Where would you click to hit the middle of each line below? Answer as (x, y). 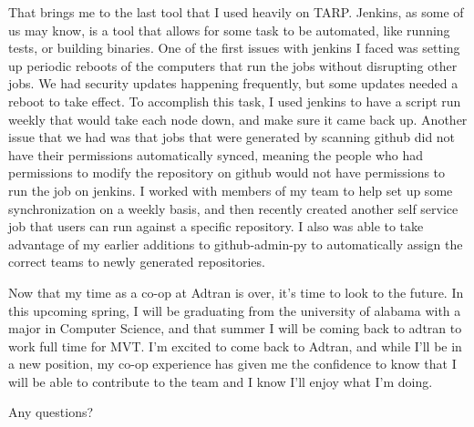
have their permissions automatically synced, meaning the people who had (216, 154)
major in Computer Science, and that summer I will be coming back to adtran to (235, 328)
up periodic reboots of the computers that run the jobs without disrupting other (233, 65)
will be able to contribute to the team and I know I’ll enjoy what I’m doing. (221, 381)
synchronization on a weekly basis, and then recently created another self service (233, 208)
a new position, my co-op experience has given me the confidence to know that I (232, 364)
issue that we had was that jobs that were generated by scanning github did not (232, 137)
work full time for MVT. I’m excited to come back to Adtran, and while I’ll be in (235, 346)
